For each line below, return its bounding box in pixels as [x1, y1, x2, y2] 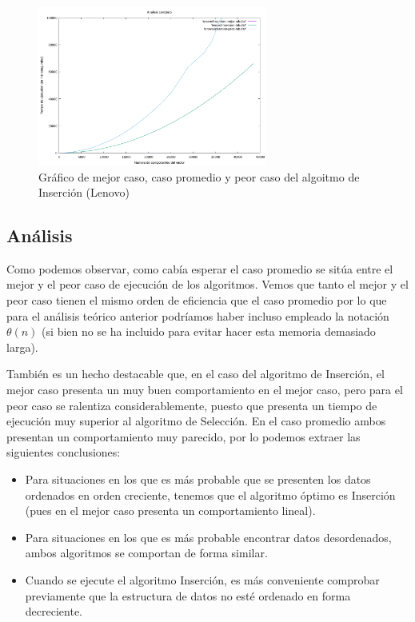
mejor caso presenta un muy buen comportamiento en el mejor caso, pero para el [6, 381, 403, 398]
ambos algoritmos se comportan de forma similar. [25, 544, 268, 561]
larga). [6, 338, 38, 355]
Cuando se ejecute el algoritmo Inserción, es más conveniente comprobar [25, 571, 380, 588]
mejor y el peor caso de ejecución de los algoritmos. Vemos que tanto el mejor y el [6, 276, 409, 293]
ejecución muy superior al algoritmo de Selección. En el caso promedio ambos [6, 413, 386, 429]
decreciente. [25, 603, 82, 620]
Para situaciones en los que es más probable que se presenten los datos [25, 471, 371, 488]
